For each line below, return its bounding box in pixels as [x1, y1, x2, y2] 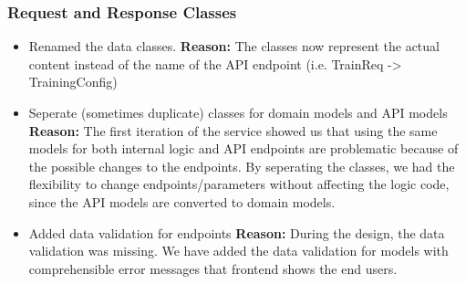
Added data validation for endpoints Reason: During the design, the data [28, 223, 445, 242]
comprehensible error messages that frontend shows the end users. [28, 258, 398, 278]
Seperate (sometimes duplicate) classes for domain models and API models [28, 103, 448, 121]
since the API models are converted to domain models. [28, 192, 336, 211]
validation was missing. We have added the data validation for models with [28, 241, 449, 260]
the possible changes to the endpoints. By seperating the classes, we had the [28, 156, 455, 175]
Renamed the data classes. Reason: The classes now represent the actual [28, 37, 440, 56]
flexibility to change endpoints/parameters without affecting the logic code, [28, 174, 450, 194]
